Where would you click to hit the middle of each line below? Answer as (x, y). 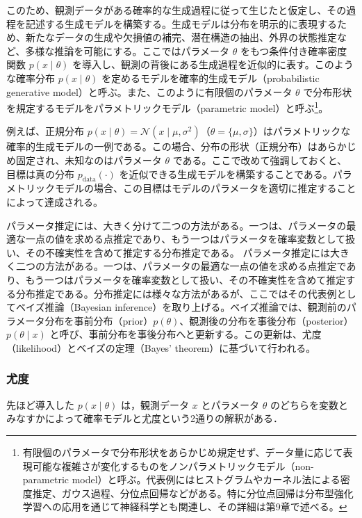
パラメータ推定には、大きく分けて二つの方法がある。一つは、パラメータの (176, 225)
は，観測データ (155, 404)
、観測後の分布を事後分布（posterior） (266, 320)
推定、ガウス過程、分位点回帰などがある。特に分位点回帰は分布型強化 (193, 493)
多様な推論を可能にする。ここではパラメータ (127, 50)
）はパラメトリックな (302, 131)
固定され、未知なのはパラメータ (89, 160)
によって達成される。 (55, 201)
